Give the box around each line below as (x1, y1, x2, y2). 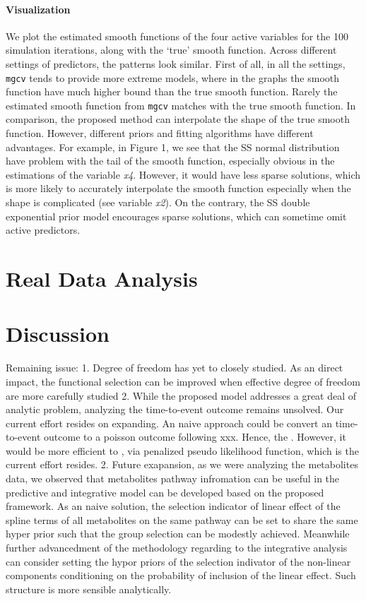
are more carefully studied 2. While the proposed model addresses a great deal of (6, 388, 357, 403)
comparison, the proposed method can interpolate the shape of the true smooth (6, 112, 350, 126)
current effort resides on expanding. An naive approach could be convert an (6, 415, 333, 430)
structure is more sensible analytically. (6, 581, 172, 596)
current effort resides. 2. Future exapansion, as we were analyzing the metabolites (6, 457, 358, 472)
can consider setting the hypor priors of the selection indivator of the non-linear (6, 554, 351, 569)
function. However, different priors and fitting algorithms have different (6, 126, 314, 141)
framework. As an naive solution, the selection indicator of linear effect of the (6, 499, 341, 513)
